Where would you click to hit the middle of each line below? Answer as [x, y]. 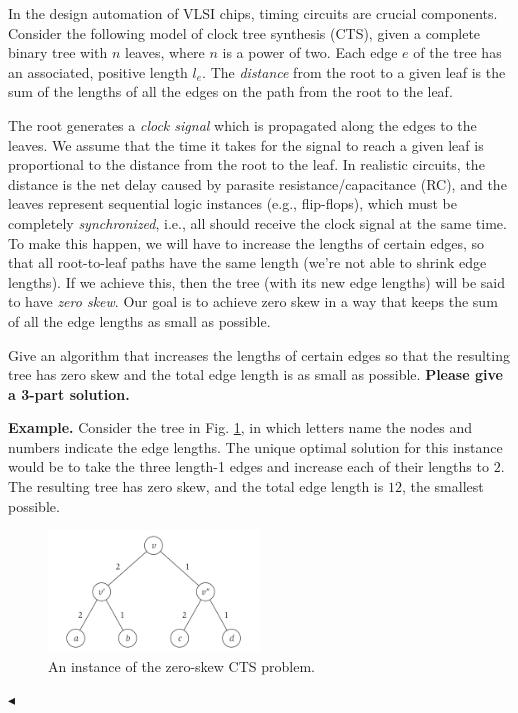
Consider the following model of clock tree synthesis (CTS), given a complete [244, 32]
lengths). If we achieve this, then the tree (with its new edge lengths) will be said [256, 281]
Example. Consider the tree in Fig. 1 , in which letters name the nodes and [240, 427]
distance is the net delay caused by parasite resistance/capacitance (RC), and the [257, 183]
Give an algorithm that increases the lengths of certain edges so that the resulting [259, 354]
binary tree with [58, 52]
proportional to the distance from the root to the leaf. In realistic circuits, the [246, 164]
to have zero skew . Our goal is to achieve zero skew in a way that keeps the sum [253, 301]
